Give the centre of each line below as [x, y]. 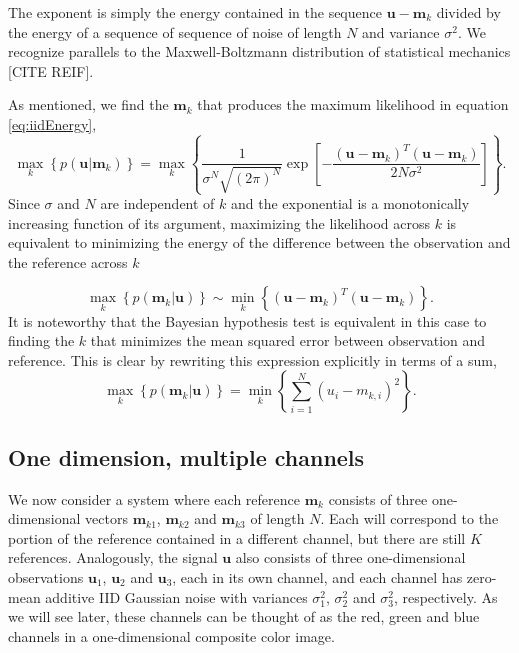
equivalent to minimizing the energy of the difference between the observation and [259, 242]
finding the [41, 340]
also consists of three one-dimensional [350, 557]
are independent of [157, 203]
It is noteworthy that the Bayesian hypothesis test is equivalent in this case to [247, 320]
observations [46, 576]
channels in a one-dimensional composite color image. [171, 635]
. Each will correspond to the [409, 518]
